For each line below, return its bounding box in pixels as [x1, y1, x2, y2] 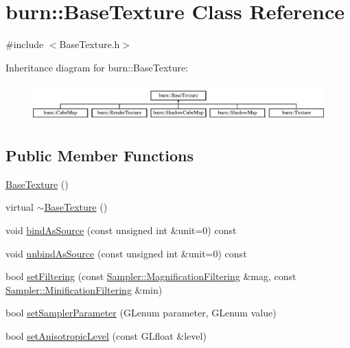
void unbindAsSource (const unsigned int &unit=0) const [5, 246, 247, 260]
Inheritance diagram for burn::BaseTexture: [5, 60, 189, 74]
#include [5, 37, 44, 51]
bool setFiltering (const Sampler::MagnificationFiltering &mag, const [5, 269, 296, 283]
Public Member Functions [5, 144, 194, 165]
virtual [5, 200, 34, 214]
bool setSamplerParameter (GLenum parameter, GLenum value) [5, 305, 277, 320]
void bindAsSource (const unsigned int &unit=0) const [5, 222, 237, 237]
